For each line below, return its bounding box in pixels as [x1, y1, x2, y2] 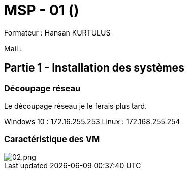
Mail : [4, 44, 22, 53]
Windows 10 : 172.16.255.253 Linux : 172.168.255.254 [4, 117, 180, 126]
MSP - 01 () [4, 2, 79, 19]
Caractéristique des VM [4, 134, 100, 145]
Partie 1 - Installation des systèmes [4, 61, 184, 75]
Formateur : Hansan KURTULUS [4, 28, 111, 37]
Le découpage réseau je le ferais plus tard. [4, 101, 147, 110]
